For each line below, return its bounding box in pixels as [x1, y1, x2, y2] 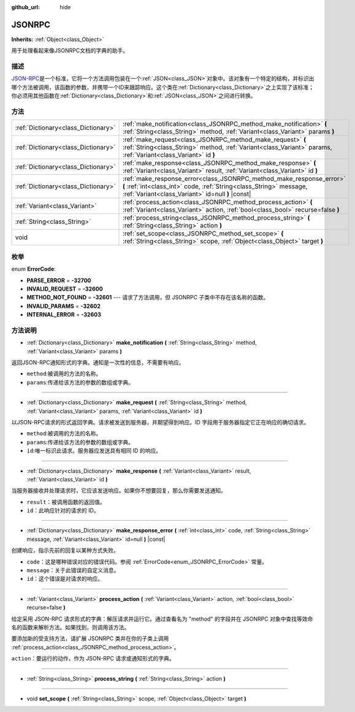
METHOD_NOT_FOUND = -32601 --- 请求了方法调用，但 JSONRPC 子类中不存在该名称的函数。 [26, 294, 269, 301]
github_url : [11, 4, 40, 10]
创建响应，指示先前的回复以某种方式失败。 [11, 546, 119, 554]
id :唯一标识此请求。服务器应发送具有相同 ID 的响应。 [26, 447, 162, 454]
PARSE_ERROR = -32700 [26, 277, 91, 284]
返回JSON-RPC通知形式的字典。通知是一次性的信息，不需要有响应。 [11, 359, 185, 366]
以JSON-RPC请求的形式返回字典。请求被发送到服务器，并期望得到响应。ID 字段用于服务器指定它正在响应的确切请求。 [11, 418, 310, 426]
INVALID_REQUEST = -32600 [26, 285, 104, 293]
